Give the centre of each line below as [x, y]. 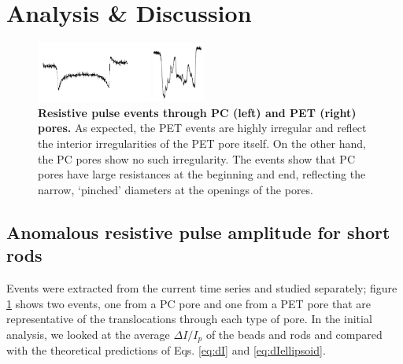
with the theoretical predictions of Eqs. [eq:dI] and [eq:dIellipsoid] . [166, 350]
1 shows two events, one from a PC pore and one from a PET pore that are [189, 303]
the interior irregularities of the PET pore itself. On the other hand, [202, 143]
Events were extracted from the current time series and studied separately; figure [202, 288]
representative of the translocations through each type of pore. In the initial [189, 319]
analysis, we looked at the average [88, 334]
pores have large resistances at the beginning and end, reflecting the [202, 174]
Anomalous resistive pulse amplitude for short [198, 232]
